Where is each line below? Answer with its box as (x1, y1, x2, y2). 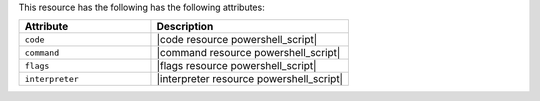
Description (156, 20, 214, 34)
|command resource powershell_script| (156, 46, 341, 60)
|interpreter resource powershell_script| (156, 72, 344, 86)
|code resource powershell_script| (156, 33, 318, 47)
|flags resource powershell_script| (156, 59, 317, 73)
